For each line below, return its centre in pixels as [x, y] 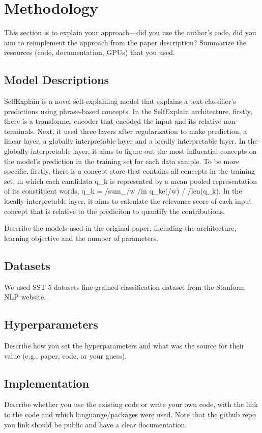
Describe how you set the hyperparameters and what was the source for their [124, 346]
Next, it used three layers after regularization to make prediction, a [142, 131]
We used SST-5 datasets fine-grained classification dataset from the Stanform [125, 287]
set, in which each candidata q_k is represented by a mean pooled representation [131, 181]
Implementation [47, 383]
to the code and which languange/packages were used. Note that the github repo [130, 414]
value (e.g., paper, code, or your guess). [65, 355]
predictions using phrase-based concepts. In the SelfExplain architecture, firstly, [128, 111]
